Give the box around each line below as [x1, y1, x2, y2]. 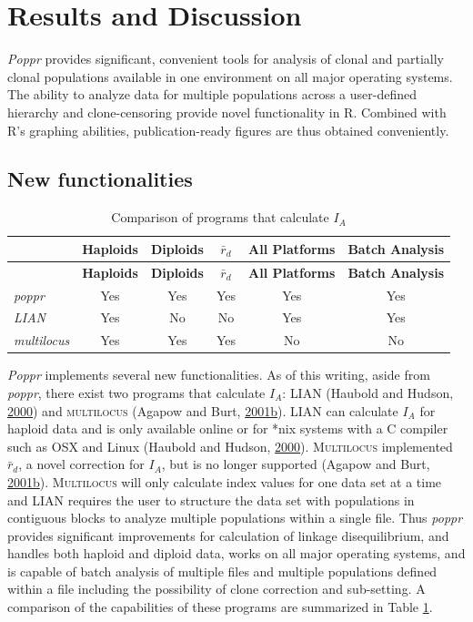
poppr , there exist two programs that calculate [7, 382, 266, 402]
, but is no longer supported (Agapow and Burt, [161, 454, 430, 474]
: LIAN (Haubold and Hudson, [282, 382, 454, 402]
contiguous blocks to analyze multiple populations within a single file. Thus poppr [7, 508, 463, 527]
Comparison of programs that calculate [111, 208, 329, 227]
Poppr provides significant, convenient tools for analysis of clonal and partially [7, 49, 444, 68]
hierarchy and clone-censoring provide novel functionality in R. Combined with [7, 102, 447, 121]
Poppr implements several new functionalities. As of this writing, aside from [7, 365, 430, 384]
